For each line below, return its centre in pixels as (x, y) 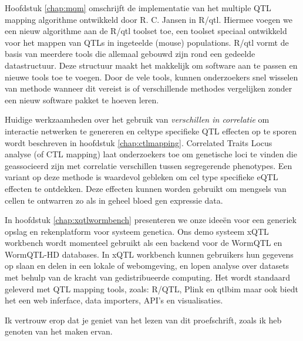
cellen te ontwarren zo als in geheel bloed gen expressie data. (114, 200)
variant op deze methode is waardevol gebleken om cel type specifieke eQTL (142, 177)
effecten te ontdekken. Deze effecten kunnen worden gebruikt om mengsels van (146, 188)
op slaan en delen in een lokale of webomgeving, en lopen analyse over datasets (147, 266)
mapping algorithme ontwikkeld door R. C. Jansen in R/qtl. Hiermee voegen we (149, 19)
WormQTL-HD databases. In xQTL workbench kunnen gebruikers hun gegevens (149, 254)
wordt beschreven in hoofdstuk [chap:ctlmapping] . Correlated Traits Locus (139, 142)
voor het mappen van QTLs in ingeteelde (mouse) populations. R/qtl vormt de (147, 42)
